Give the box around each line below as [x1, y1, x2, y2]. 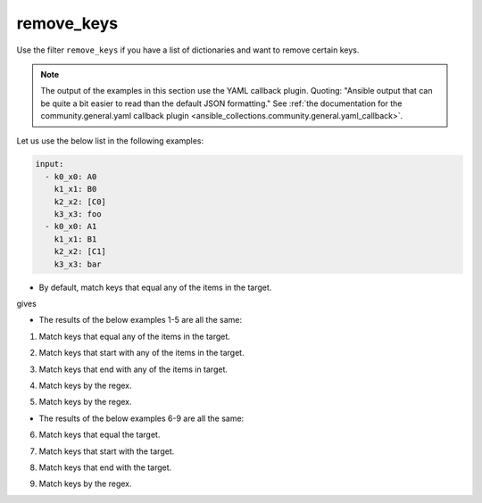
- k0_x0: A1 [45, 221, 97, 232]
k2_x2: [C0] [54, 196, 107, 207]
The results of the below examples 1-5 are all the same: [38, 315, 243, 326]
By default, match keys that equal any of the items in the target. [38, 282, 272, 293]
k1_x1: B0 [54, 184, 97, 194]
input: [35, 159, 64, 169]
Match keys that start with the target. [38, 446, 175, 457]
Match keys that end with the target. [38, 462, 172, 473]
